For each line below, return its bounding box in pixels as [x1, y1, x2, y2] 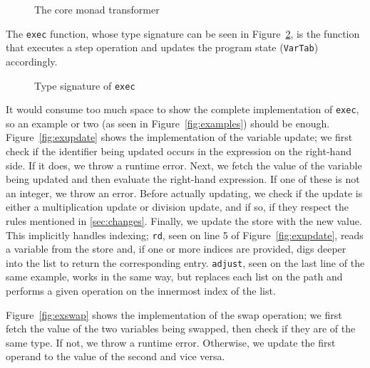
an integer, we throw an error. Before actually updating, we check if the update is [6, 185, 363, 200]
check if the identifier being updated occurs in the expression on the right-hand [6, 144, 351, 158]
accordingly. [6, 53, 58, 68]
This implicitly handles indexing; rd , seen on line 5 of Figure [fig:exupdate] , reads [6, 227, 364, 242]
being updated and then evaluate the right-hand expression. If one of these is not [6, 172, 360, 186]
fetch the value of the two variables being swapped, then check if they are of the [6, 321, 356, 336]
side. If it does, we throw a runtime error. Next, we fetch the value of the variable [6, 157, 362, 172]
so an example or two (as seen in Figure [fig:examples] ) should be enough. [6, 115, 330, 130]
